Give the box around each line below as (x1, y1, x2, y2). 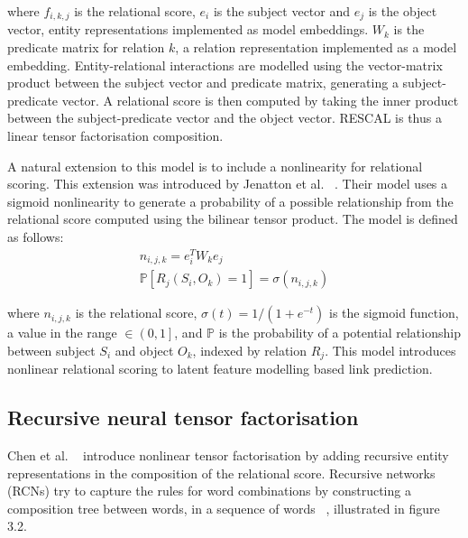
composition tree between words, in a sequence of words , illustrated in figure (7, 498, 440, 517)
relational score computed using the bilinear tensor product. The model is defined (7, 209, 458, 228)
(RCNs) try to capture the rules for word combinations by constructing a (7, 481, 411, 500)
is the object (368, 2, 437, 20)
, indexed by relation (192, 340, 307, 359)
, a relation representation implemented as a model (175, 38, 457, 57)
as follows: (7, 227, 64, 246)
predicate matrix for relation (7, 38, 165, 57)
